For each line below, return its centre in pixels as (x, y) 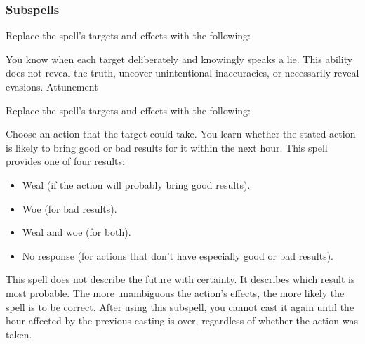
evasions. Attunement (52, 86)
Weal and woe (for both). (77, 232)
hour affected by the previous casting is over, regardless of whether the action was (182, 320)
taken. (19, 334)
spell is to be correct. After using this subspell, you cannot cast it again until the (180, 306)
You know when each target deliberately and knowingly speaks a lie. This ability (179, 59)
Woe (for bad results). (69, 208)
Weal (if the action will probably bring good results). (136, 184)
